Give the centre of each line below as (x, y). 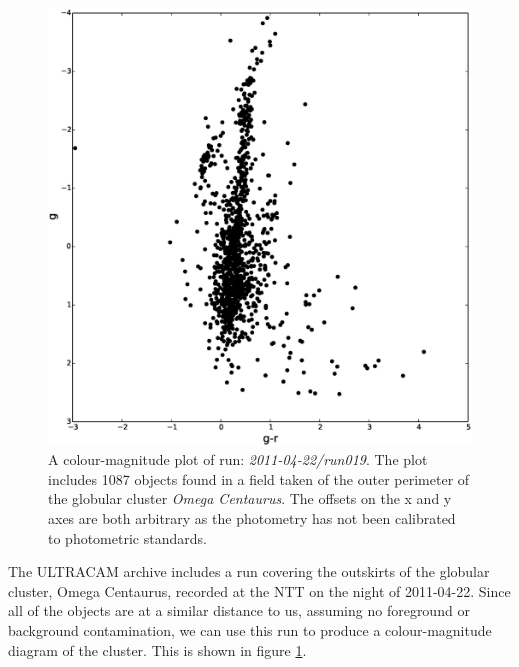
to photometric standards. (127, 537)
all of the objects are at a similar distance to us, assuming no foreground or (239, 610)
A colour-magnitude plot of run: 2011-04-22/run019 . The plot (238, 459)
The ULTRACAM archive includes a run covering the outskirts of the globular (249, 571)
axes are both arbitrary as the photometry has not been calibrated (252, 518)
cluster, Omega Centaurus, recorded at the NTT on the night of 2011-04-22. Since (259, 590)
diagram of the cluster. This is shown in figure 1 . (157, 649)
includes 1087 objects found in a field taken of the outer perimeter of (259, 478)
